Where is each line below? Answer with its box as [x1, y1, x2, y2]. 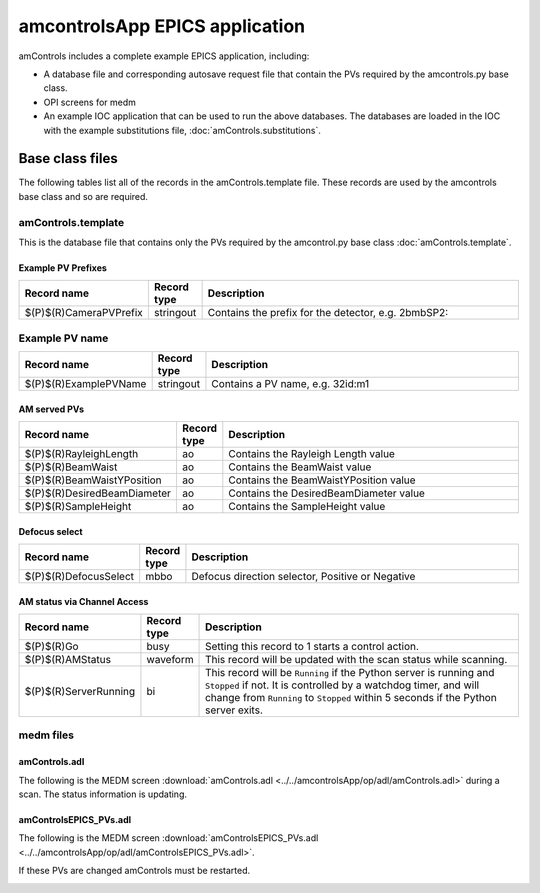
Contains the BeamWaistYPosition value [228, 473, 416, 487]
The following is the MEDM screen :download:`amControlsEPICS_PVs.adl [18, 832, 319, 844]
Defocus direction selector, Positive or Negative [191, 570, 416, 584]
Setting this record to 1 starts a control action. [205, 640, 420, 654]
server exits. [205, 703, 264, 717]
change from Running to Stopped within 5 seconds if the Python [205, 691, 497, 705]
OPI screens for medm [43, 96, 137, 108]
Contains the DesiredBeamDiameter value [228, 486, 425, 500]
